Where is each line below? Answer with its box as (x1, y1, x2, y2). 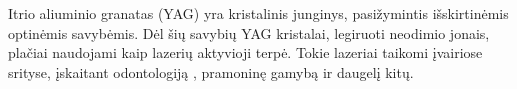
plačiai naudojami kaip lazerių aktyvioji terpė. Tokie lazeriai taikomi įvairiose (8, 42, 483, 63)
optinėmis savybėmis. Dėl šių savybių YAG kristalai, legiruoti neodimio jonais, (8, 22, 490, 43)
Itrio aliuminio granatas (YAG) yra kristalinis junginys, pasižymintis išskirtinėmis (8, 3, 509, 23)
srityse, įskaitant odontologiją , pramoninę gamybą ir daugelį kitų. (8, 61, 414, 82)
